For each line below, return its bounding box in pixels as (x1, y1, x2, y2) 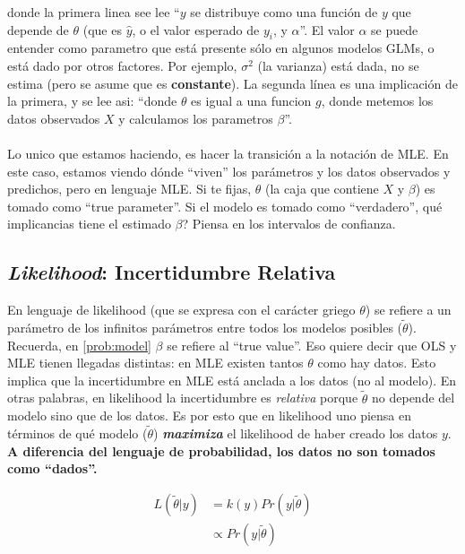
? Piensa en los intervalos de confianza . (182, 214, 396, 233)
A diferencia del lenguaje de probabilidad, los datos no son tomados (7, 441, 435, 460)
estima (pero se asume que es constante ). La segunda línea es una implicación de (7, 74, 458, 92)
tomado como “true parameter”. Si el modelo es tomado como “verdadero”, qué (7, 196, 443, 215)
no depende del (372, 388, 455, 407)
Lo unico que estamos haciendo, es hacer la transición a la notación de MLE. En (7, 143, 449, 162)
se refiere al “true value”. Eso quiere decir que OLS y (167, 335, 457, 354)
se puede (371, 20, 418, 39)
